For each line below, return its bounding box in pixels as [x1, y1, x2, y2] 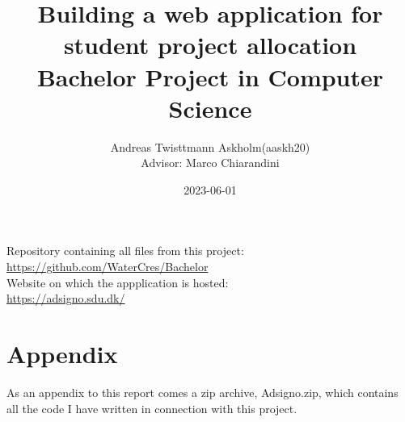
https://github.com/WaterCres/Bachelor [6, 258, 209, 275]
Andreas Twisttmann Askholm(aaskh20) [110, 138, 310, 155]
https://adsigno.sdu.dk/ [6, 290, 125, 307]
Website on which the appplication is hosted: [6, 274, 229, 290]
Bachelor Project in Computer [36, 60, 384, 93]
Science [168, 91, 252, 124]
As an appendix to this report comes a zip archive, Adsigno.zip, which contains [6, 383, 399, 400]
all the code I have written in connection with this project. [6, 399, 297, 416]
